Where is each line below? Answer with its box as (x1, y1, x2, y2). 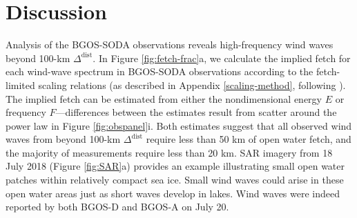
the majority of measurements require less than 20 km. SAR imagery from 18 (6, 145, 333, 159)
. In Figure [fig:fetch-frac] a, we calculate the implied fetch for (93, 50, 351, 65)
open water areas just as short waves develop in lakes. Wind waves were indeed (6, 186, 340, 200)
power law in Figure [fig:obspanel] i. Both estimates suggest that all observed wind (6, 118, 352, 132)
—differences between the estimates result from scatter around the (55, 105, 337, 119)
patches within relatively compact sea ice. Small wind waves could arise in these (6, 172, 344, 187)
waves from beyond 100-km (6, 132, 121, 146)
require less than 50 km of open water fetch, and (146, 132, 351, 146)
